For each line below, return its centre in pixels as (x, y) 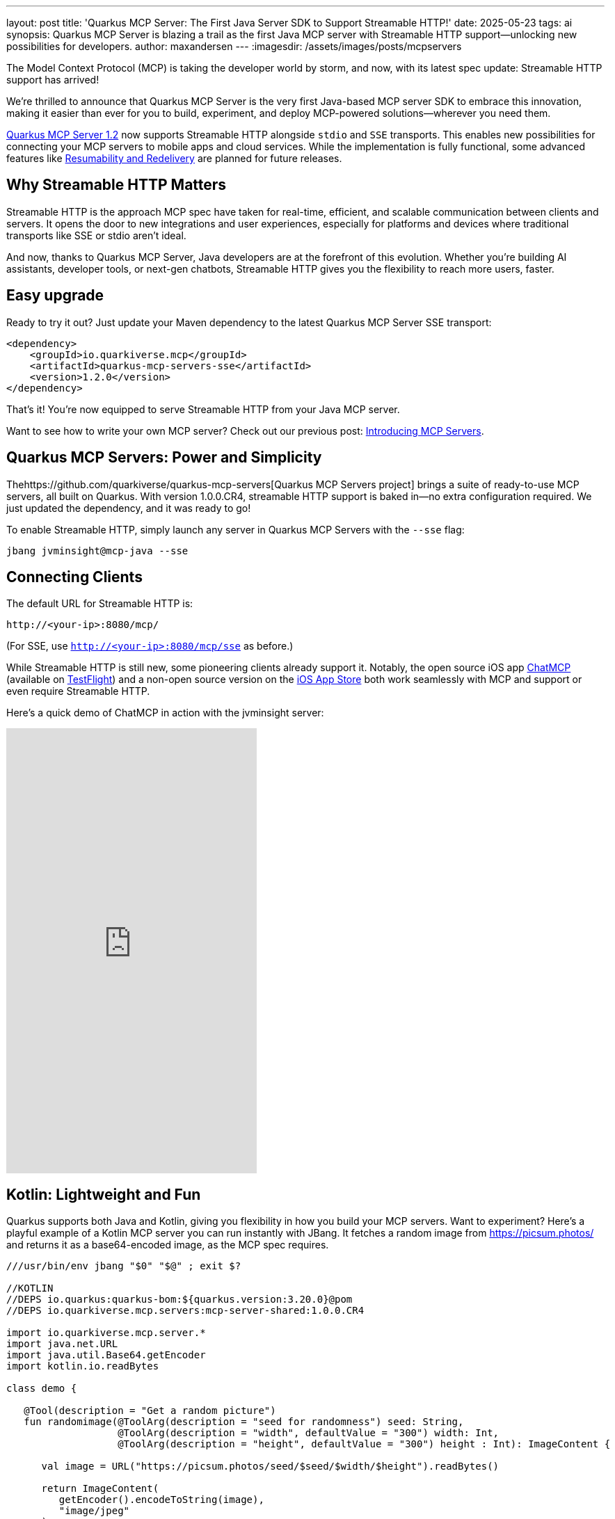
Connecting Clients (74, 577)
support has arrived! (53, 80)
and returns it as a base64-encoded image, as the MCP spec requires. (168, 1245)
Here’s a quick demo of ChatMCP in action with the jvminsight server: (165, 713)
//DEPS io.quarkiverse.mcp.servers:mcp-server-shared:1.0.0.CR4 (185, 1311)
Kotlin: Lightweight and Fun (104, 1194)
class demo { (42, 1389)
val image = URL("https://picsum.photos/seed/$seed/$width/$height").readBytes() (270, 1466)
